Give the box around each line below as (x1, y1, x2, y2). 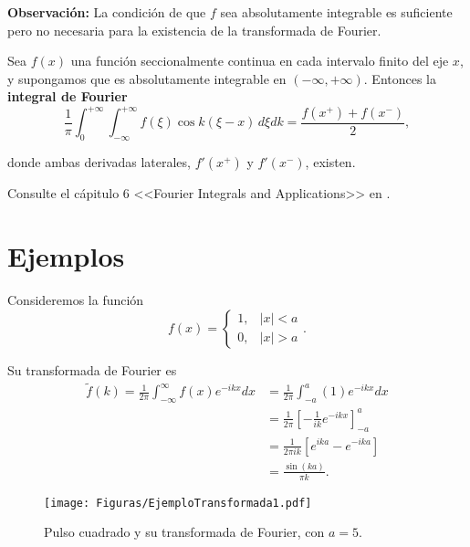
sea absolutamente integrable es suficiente (220, 3, 453, 21)
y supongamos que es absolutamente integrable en (7, 68, 287, 88)
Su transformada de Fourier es (7, 360, 177, 379)
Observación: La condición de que (7, 3, 206, 21)
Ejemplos (7, 237, 125, 275)
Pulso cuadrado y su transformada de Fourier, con (44, 522, 325, 542)
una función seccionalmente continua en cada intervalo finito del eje (70, 51, 449, 70)
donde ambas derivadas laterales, (7, 153, 191, 172)
